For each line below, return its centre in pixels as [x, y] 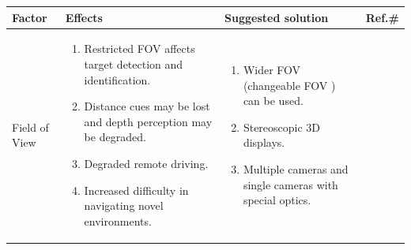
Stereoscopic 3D [282, 127]
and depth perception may [148, 121]
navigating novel [124, 205]
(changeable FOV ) [289, 85]
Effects [84, 17]
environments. [118, 220]
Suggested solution [277, 17]
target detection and [134, 63]
